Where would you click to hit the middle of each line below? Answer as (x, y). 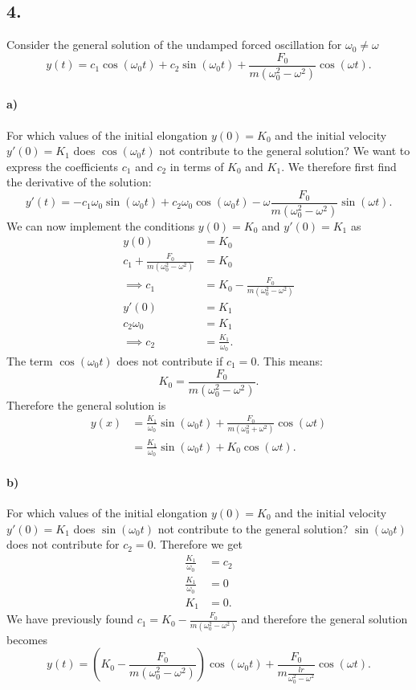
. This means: (290, 361)
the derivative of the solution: (79, 182)
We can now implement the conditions (101, 225)
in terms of (197, 166)
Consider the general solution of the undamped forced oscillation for (174, 45)
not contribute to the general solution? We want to (285, 151)
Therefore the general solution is (86, 404)
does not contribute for (63, 544)
